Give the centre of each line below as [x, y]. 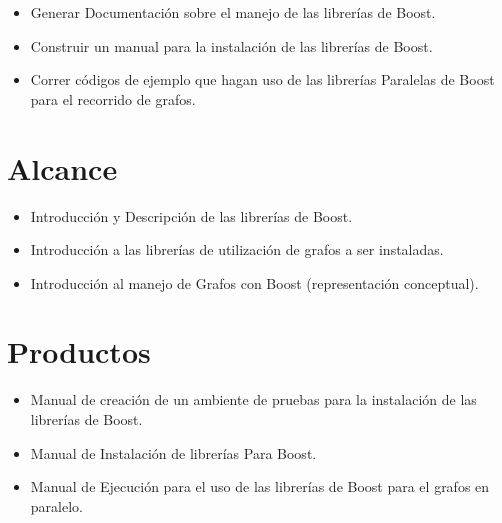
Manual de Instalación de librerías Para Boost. [173, 452]
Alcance [62, 167]
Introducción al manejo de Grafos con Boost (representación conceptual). [254, 282]
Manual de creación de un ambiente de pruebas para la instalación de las [253, 399]
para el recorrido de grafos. [113, 98]
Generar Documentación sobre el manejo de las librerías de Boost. [233, 12]
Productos [79, 351]
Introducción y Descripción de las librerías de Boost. [191, 215]
